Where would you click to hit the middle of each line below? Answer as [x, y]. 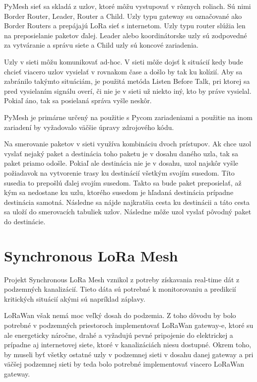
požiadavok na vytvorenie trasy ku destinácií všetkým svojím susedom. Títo [119, 172]
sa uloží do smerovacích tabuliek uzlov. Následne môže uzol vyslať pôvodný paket [128, 212]
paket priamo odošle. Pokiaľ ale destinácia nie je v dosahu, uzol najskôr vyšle [121, 163]
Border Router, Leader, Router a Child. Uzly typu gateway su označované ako [123, 16]
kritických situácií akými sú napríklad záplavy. [75, 298]
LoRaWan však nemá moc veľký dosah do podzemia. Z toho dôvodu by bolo [120, 315]
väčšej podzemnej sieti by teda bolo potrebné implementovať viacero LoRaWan [124, 364]
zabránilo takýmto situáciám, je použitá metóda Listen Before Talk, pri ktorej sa [127, 81]
